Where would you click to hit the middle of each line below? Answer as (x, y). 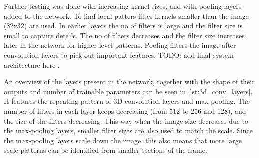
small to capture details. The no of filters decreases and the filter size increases (124, 35)
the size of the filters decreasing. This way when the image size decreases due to (126, 120)
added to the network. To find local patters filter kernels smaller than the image (127, 16)
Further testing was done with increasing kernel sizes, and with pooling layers (123, 6)
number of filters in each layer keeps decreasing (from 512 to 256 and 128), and (125, 110)
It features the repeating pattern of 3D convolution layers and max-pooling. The (127, 101)
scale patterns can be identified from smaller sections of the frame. (106, 150)
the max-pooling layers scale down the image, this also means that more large (123, 140)
